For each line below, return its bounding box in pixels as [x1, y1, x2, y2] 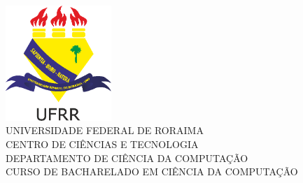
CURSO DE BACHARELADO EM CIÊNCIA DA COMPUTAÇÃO [6, 164, 298, 179]
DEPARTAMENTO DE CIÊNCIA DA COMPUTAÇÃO [6, 150, 248, 165]
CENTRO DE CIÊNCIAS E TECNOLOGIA [6, 137, 199, 151]
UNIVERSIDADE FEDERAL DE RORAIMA [6, 123, 204, 138]
